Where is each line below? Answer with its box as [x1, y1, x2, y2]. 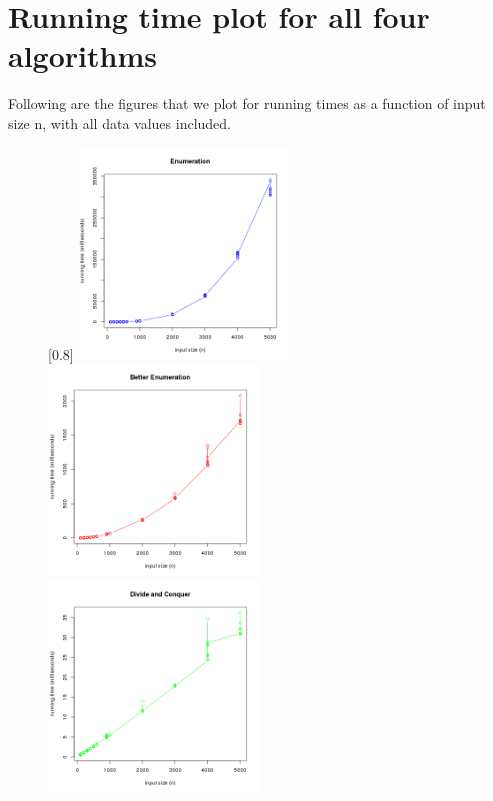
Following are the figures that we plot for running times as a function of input [8, 93, 486, 114]
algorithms [8, 35, 157, 76]
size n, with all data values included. [8, 112, 231, 133]
